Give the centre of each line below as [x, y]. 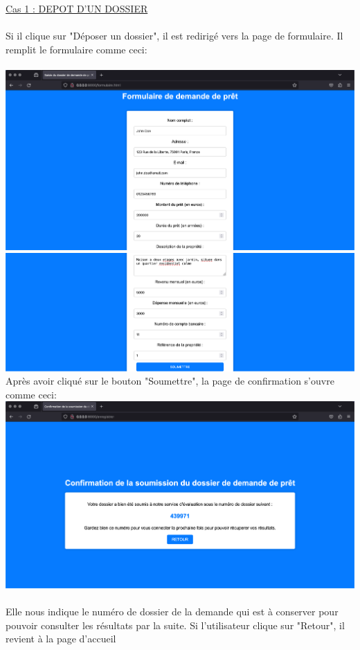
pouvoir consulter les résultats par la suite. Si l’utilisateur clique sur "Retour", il [175, 625]
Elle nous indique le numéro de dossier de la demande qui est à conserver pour [172, 612]
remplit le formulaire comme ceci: [76, 49]
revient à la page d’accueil [61, 639]
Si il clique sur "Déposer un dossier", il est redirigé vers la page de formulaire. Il [174, 36]
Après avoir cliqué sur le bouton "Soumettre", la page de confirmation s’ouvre [170, 381]
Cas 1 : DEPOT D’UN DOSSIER [77, 8]
